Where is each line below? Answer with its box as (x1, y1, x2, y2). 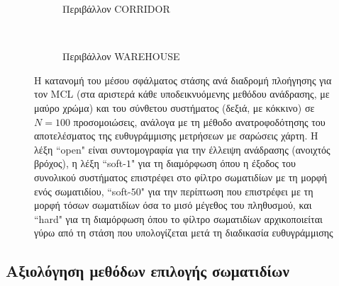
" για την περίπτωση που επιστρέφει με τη (140, 183, 313, 198)
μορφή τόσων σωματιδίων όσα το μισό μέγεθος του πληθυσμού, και (34, 198, 312, 212)
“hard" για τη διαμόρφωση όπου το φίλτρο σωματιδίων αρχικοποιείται (34, 211, 323, 226)
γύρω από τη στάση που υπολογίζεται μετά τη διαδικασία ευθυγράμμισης (34, 225, 333, 240)
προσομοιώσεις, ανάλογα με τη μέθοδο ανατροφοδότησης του (73, 114, 326, 129)
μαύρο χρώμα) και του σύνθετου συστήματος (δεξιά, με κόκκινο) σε (34, 100, 315, 115)
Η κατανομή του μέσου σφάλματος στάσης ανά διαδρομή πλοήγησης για (34, 72, 332, 87)
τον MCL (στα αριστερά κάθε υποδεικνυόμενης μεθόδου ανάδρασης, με (34, 86, 330, 101)
